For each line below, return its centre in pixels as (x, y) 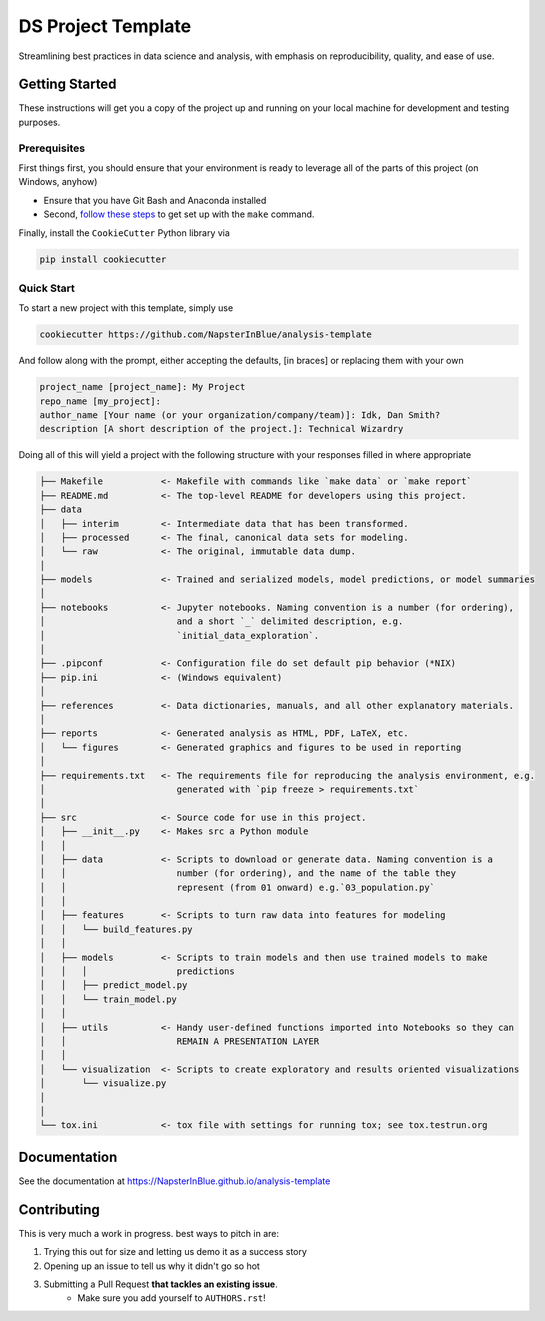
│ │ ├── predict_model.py (113, 985)
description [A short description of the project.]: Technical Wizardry (221, 429)
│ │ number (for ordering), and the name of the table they (248, 873)
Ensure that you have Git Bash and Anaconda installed (155, 200)
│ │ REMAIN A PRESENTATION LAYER (179, 1041)
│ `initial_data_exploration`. (179, 635)
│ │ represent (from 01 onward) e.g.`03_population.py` (237, 887)
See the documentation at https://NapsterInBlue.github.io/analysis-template (174, 1181)
